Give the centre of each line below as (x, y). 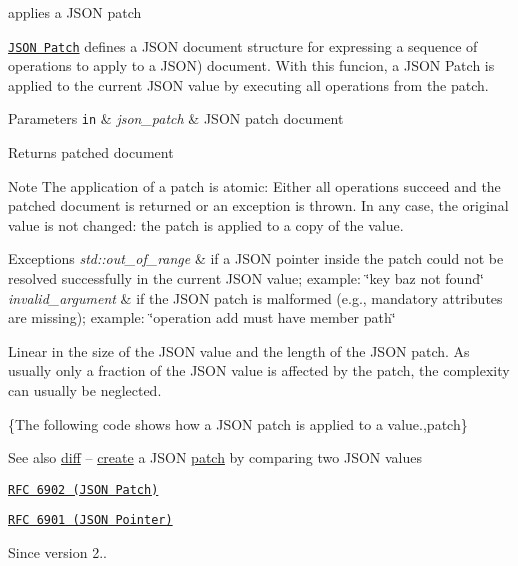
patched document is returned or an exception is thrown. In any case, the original (258, 205)
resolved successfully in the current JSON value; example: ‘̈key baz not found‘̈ (246, 278)
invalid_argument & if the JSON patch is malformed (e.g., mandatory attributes (255, 297)
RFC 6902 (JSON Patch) (83, 489)
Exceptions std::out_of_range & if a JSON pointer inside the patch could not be (256, 258)
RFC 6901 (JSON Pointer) (90, 520)
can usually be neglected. (85, 390)
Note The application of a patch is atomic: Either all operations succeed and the (254, 185)
